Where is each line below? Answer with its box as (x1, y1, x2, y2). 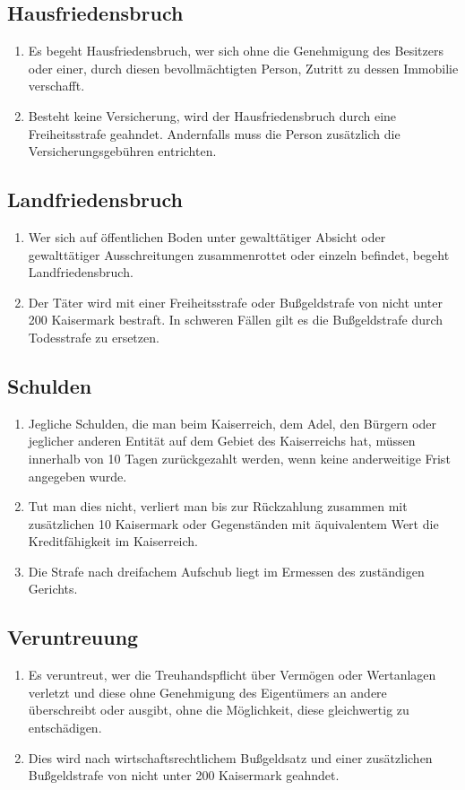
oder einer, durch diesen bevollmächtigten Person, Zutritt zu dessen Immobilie (28, 58, 459, 77)
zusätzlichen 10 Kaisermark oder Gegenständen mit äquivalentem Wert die (28, 514, 439, 533)
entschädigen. (28, 718, 102, 737)
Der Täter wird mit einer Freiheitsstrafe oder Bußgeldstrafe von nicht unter (28, 292, 443, 311)
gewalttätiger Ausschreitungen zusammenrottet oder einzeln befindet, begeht (28, 245, 450, 264)
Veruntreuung (7, 623, 139, 651)
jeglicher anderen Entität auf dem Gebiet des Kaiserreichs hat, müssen (28, 431, 416, 450)
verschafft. (28, 76, 85, 95)
